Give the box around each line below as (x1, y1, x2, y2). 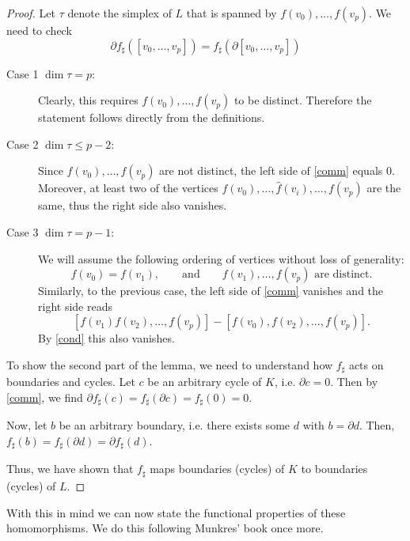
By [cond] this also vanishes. (38, 330, 175, 346)
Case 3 (6, 223, 39, 240)
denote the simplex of (67, 5, 172, 21)
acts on (348, 356, 384, 373)
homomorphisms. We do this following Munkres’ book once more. (6, 520, 324, 536)
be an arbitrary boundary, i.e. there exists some (59, 417, 290, 433)
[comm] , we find (6, 388, 83, 405)
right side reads (38, 297, 112, 314)
